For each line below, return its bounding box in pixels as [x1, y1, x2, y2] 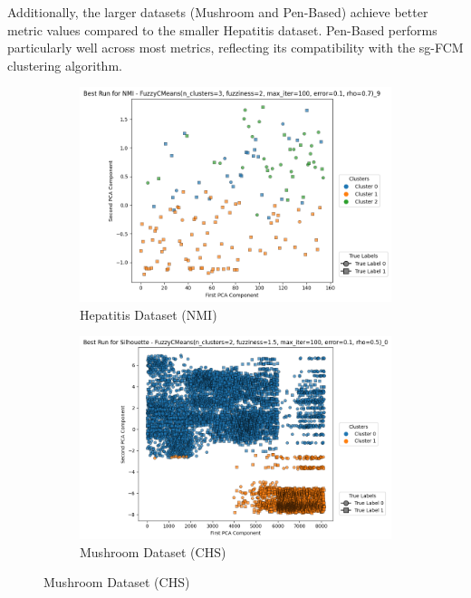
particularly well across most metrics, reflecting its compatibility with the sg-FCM [7, 38, 464, 57]
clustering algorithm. [7, 55, 122, 74]
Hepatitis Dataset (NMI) [80, 304, 217, 323]
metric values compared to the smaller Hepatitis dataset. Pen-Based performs [7, 20, 437, 39]
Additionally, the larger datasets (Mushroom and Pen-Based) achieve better [7, 3, 428, 21]
